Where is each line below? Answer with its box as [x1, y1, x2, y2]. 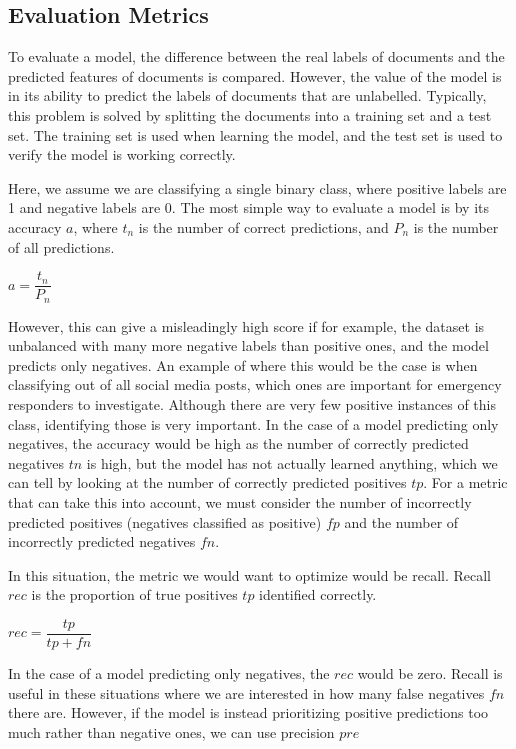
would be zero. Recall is [357, 663, 503, 684]
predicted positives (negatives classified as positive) [8, 511, 322, 532]
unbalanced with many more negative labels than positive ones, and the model [8, 335, 489, 356]
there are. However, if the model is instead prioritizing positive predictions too [8, 702, 489, 723]
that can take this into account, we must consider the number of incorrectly [8, 492, 472, 512]
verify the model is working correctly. [8, 144, 236, 165]
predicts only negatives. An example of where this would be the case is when [8, 354, 478, 375]
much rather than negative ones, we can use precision [8, 721, 335, 742]
